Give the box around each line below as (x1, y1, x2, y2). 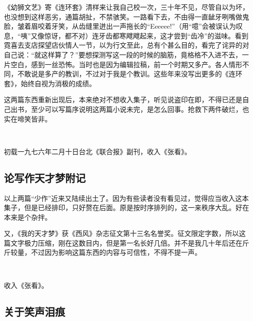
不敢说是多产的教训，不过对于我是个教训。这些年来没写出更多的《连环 (17, 69, 242, 79)
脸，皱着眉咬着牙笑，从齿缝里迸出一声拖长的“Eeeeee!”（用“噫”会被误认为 (4, 21, 236, 31)
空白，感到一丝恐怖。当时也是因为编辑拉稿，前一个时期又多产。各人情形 (10, 59, 242, 69)
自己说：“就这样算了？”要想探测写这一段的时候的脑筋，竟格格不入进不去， (4, 49, 242, 59)
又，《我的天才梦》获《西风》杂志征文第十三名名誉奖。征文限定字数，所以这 (4, 228, 246, 238)
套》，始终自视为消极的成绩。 (4, 78, 96, 88)
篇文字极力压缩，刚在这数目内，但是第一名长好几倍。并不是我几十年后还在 (4, 237, 242, 248)
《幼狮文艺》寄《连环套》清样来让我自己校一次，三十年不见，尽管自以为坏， (4, 2, 249, 12)
